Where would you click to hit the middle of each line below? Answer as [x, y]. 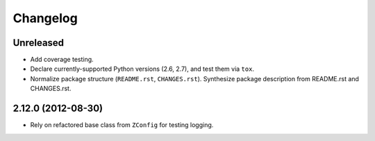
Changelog [45, 18]
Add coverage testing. [62, 60]
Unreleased [39, 43]
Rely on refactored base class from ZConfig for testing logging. [122, 125]
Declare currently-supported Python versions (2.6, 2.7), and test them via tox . [142, 69]
